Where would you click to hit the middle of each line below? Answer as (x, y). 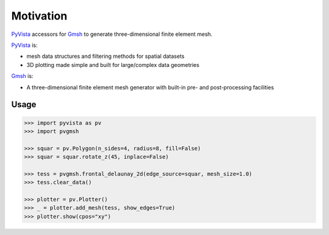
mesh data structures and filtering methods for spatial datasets (106, 56)
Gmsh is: (22, 76)
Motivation (39, 16)
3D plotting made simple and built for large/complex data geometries (113, 65)
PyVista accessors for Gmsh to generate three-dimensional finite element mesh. (112, 34)
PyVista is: (24, 45)
